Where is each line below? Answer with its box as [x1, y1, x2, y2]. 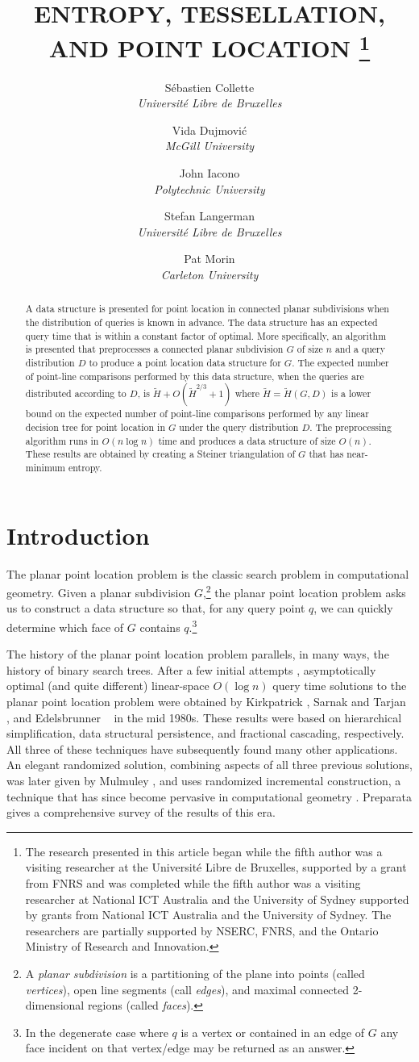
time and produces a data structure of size [158, 433, 336, 447]
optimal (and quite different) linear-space [6, 677, 209, 694]
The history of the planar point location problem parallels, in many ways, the [6, 646, 389, 663]
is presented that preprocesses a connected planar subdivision [25, 342, 284, 356]
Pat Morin [184, 250, 235, 267]
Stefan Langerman [164, 207, 255, 224]
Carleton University [160, 265, 259, 282]
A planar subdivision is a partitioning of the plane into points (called [25, 964, 365, 981]
